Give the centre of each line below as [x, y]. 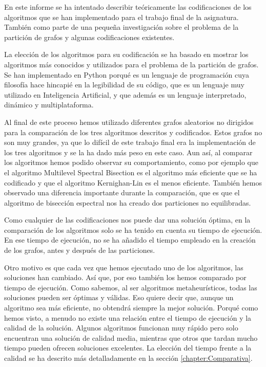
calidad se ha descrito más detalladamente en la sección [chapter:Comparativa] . [128, 358]
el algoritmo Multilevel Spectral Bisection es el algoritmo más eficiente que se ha [131, 172]
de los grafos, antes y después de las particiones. [80, 250]
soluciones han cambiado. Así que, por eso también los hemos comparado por [125, 277]
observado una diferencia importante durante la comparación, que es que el [122, 192]
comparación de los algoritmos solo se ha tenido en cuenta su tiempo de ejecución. [133, 230]
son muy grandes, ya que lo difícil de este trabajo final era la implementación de [130, 142]
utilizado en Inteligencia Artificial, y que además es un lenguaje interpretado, [125, 94]
